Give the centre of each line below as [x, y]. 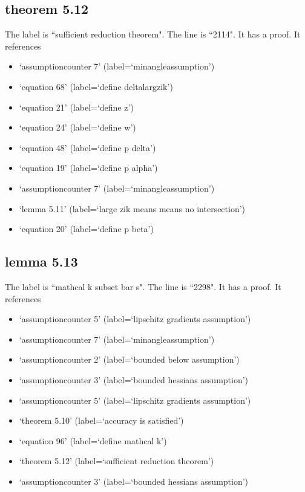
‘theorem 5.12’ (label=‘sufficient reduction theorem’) [116, 461]
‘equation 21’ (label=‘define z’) [76, 107]
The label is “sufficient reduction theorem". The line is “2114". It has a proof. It [153, 34]
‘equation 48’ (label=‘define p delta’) [87, 147]
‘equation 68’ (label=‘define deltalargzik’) [96, 86]
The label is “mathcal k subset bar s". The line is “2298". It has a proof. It [143, 286]
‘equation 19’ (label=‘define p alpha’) [88, 168]
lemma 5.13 [41, 261]
